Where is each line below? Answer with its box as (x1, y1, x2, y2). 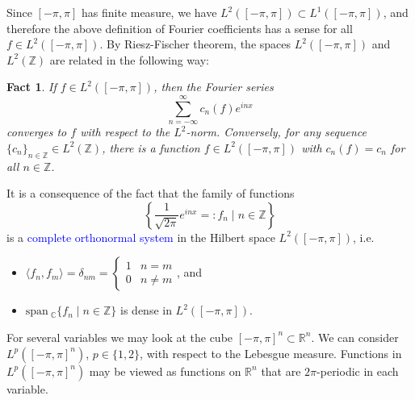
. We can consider (311, 328, 399, 345)
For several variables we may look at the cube (6, 328, 233, 345)
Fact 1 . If (6, 78, 57, 95)
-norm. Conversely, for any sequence (186, 123, 367, 140)
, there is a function (102, 139, 200, 156)
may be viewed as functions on (89, 362, 241, 379)
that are (261, 362, 301, 379)
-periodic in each (316, 362, 399, 379)
